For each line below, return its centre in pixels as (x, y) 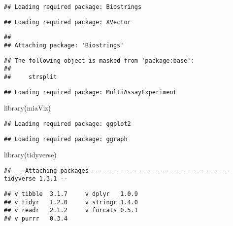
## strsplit (31, 77)
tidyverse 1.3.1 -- (36, 179)
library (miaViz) (27, 108)
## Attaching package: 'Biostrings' (64, 45)
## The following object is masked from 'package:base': (99, 60)
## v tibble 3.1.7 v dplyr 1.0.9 (71, 194)
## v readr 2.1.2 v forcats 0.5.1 (71, 210)
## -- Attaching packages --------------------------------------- (117, 170)
